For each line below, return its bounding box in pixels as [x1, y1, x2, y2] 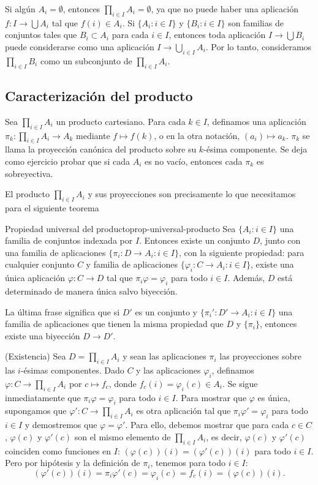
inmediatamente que [5, 391, 81, 404]
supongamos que [5, 404, 67, 417]
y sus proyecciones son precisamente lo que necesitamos [88, 187, 296, 200]
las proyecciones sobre [219, 350, 302, 363]
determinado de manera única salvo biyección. [5, 284, 178, 297]
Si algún [5, 2, 36, 15]
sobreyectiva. [5, 167, 53, 179]
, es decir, [206, 430, 242, 443]
